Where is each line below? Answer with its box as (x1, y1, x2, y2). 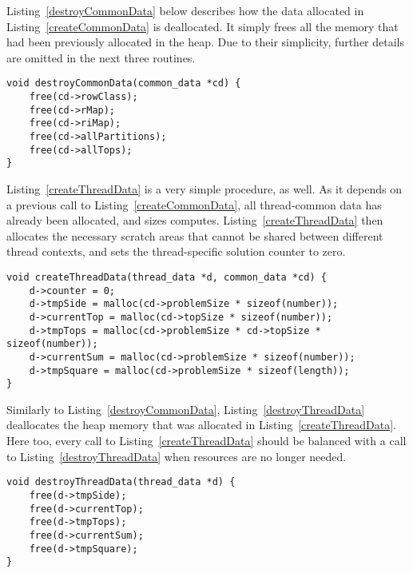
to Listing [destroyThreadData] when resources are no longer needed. (6, 448, 347, 464)
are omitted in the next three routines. (6, 49, 196, 66)
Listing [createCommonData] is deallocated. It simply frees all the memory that (6, 18, 399, 34)
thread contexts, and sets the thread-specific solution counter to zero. (6, 243, 346, 260)
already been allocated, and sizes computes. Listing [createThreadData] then (6, 212, 383, 229)
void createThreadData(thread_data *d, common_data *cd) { (6, 271, 327, 283)
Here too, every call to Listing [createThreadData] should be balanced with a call (6, 432, 407, 449)
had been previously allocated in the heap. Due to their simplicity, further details (6, 34, 405, 50)
